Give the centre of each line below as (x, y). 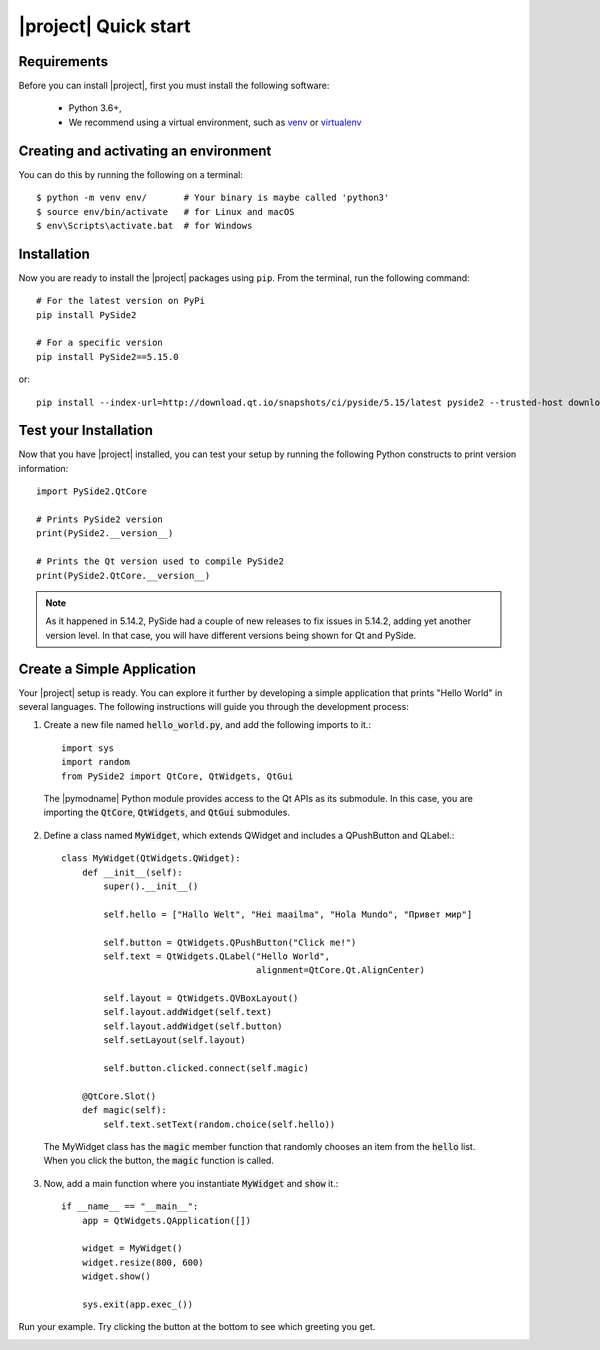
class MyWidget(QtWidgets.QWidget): (151, 858)
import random (95, 762)
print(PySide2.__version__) (105, 533)
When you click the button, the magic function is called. (159, 1161)
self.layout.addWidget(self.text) (188, 1012)
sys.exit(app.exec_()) (137, 1304)
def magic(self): (124, 1110)
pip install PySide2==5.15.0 (107, 356)
